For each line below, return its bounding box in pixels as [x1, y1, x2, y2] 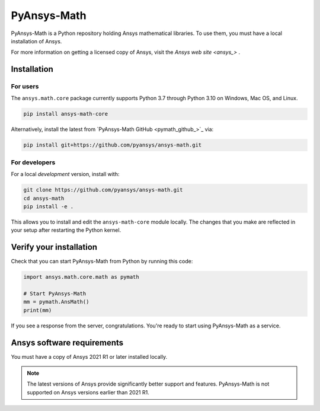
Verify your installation [11, 242, 98, 252]
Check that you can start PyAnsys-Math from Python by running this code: [11, 258, 193, 265]
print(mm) [23, 307, 52, 314]
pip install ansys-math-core [23, 110, 108, 117]
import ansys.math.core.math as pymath [23, 273, 139, 281]
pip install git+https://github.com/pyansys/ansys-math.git [23, 142, 202, 148]
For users [11, 82, 39, 91]
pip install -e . [23, 203, 74, 210]
